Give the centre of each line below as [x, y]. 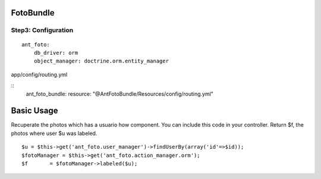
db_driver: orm [56, 53]
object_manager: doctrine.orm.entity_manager [101, 61]
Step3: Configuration [42, 30]
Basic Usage [34, 111]
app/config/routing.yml [39, 74]
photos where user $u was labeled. [54, 133]
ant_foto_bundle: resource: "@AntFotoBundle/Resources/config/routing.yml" [120, 94]
